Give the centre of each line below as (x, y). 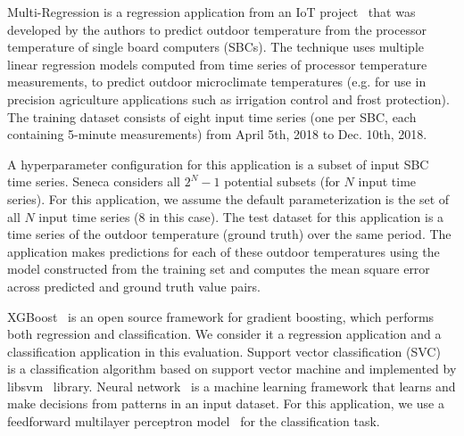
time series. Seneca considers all (94, 181)
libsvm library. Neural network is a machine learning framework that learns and (232, 386)
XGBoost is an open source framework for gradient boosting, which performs (221, 316)
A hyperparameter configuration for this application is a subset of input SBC (218, 164)
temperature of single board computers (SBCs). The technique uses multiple (215, 47)
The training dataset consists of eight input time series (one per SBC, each (212, 116)
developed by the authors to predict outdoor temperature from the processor (217, 29)
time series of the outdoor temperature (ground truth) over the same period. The (229, 234)
